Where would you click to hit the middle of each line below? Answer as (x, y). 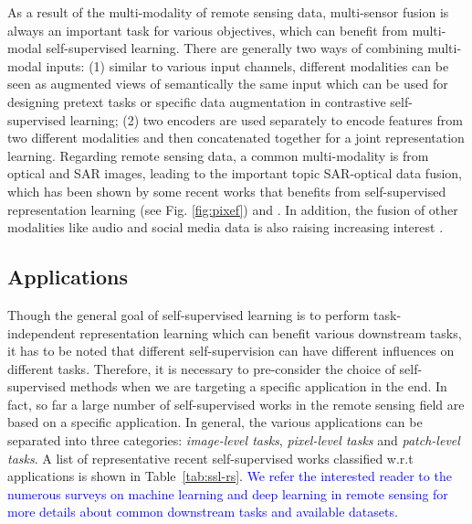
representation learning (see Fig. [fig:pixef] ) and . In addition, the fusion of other (233, 209)
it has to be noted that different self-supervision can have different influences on (231, 351)
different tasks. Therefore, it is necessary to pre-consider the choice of (201, 368)
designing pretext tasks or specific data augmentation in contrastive (197, 101)
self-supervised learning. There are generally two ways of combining (235, 48)
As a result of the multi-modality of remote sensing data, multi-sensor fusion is (228, 12)
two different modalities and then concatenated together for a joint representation (236, 138)
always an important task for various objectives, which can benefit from (208, 30)
